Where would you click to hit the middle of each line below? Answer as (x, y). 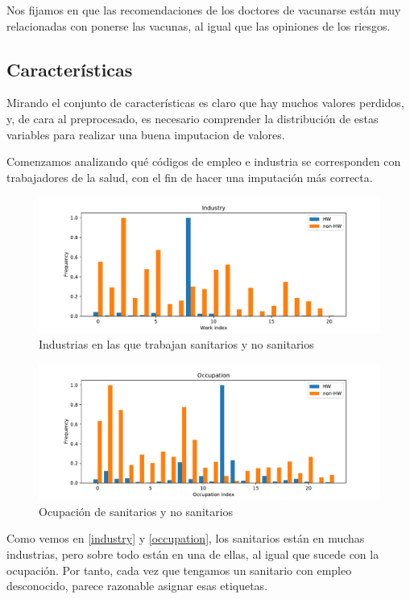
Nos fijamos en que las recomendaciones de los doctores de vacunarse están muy (204, 10)
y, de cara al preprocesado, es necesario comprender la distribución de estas (193, 118)
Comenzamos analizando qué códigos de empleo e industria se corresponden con (204, 161)
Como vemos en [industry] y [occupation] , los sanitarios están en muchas (186, 538)
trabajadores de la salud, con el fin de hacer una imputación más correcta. (190, 177)
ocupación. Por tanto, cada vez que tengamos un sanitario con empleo (179, 570)
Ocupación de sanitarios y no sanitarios (136, 511)
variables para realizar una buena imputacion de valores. (146, 134)
